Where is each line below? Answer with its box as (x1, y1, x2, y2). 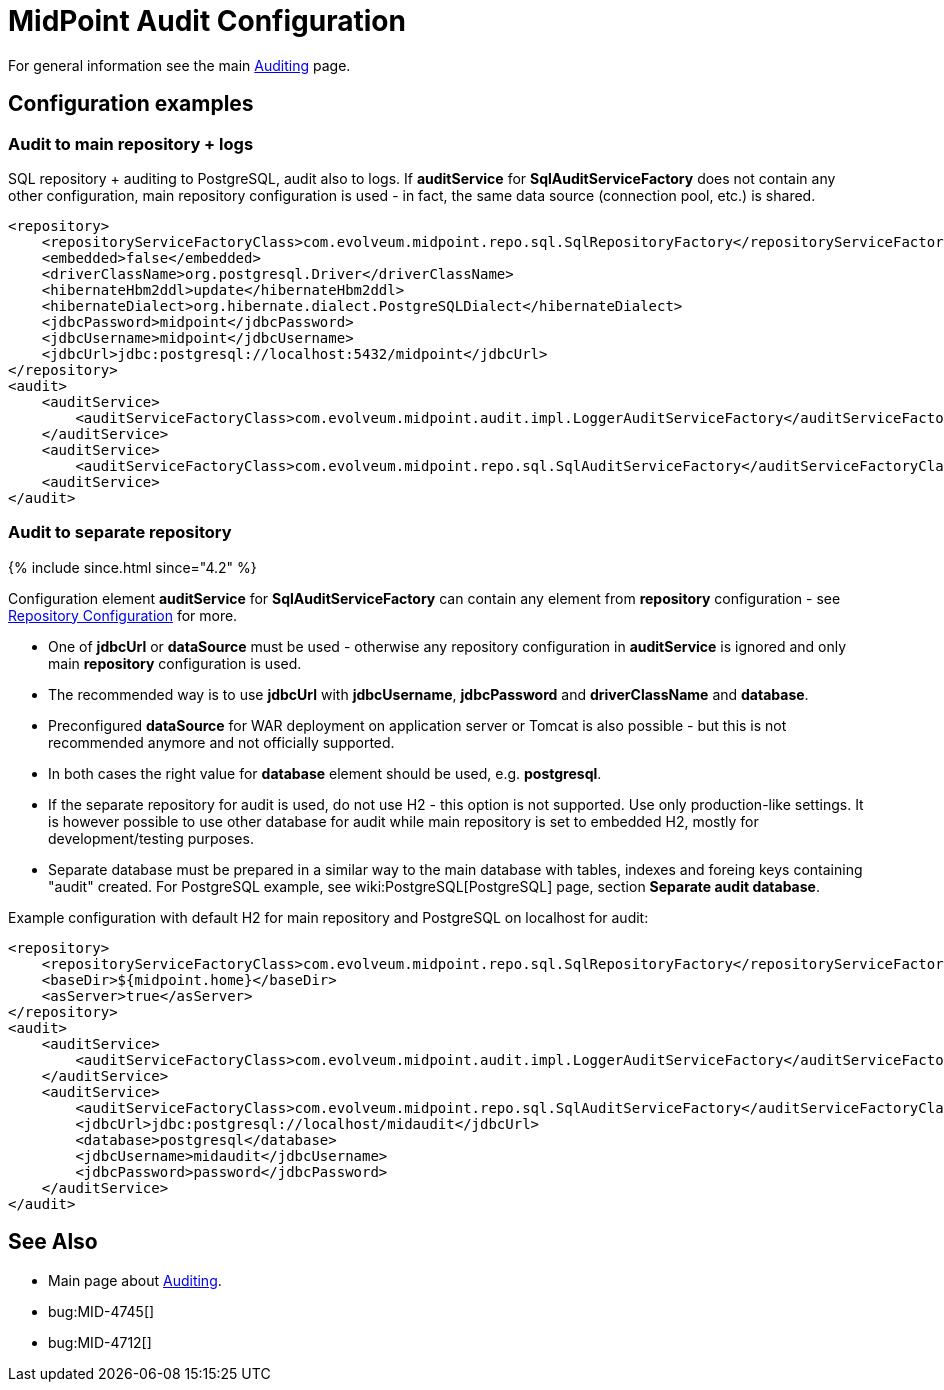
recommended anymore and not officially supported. (48, 733, 395, 751)
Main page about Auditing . (48, 1271, 222, 1289)
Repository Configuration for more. (8, 606, 238, 624)
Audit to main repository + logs (8, 133, 254, 154)
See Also (8, 1229, 98, 1255)
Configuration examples (8, 91, 254, 117)
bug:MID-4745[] (48, 1302, 155, 1320)
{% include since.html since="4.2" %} (8, 558, 257, 576)
